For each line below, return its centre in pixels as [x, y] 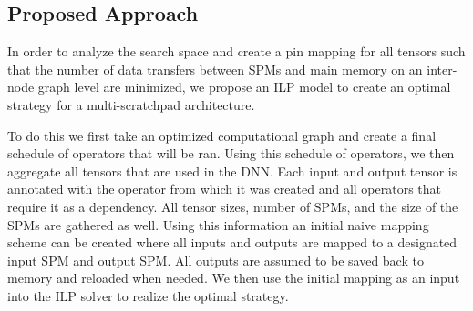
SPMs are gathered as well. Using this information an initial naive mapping [218, 224]
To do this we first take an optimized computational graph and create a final [222, 135]
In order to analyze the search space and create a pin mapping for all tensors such [236, 51]
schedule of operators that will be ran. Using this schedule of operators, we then [231, 153]
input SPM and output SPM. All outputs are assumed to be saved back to [216, 260]
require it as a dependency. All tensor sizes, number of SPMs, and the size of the [233, 206]
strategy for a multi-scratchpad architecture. [131, 104]
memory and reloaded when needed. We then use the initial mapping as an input [234, 278]
